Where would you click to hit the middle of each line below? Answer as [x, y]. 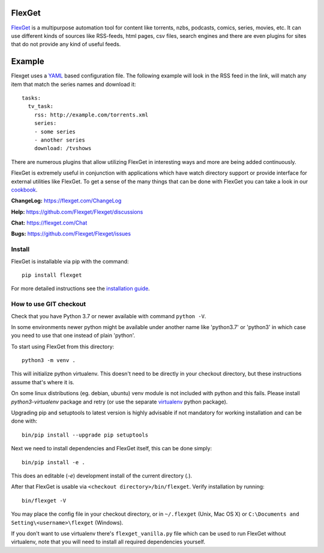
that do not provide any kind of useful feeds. [66, 44]
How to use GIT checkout [49, 304]
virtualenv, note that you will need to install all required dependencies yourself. [108, 542]
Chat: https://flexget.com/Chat [49, 223]
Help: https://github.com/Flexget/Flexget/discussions [77, 212]
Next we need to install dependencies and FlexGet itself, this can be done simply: [112, 449]
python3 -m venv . [49, 361]
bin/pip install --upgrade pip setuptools [85, 435]
